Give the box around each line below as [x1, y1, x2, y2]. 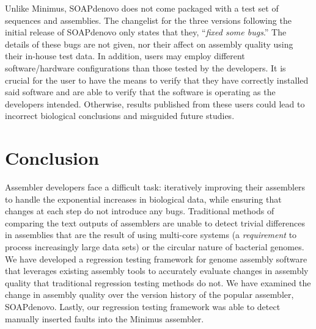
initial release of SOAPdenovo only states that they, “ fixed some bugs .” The [5, 26, 287, 38]
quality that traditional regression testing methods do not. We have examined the [5, 276, 311, 289]
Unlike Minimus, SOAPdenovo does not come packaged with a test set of [5, 2, 279, 14]
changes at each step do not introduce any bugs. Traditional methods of [5, 204, 274, 217]
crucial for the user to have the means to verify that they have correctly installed [5, 73, 309, 86]
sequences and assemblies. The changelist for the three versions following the [5, 13, 292, 26]
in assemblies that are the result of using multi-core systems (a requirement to [5, 228, 297, 241]
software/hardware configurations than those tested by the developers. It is [5, 61, 286, 74]
